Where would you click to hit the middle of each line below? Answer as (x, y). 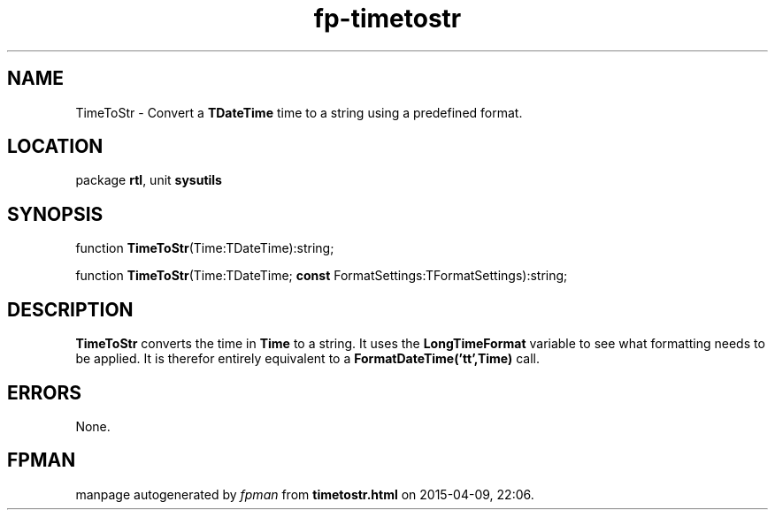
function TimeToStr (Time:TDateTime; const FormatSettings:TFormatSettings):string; (322, 276)
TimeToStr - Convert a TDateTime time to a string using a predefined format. (299, 112)
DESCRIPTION (70, 309)
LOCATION (55, 147)
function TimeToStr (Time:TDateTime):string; (205, 248)
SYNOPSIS (55, 214)
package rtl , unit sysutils (149, 180)
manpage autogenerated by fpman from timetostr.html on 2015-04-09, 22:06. (305, 494)
